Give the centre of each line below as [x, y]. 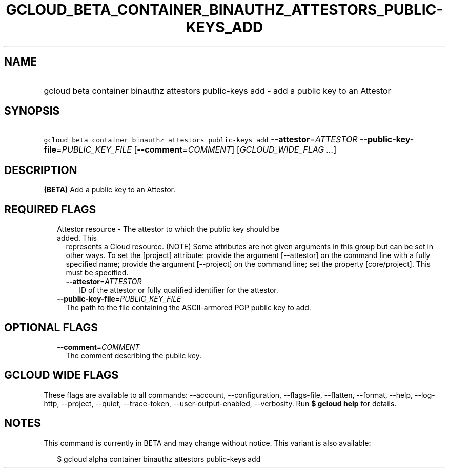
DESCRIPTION [41, 170]
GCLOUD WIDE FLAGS [62, 375]
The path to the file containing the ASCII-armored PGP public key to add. [188, 308]
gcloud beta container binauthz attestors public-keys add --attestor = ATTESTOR [201, 140]
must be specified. [97, 273]
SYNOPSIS [32, 111]
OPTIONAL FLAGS [51, 327]
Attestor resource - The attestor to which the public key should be [168, 229]
